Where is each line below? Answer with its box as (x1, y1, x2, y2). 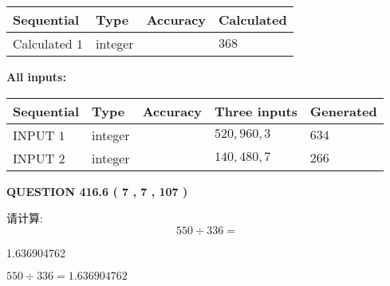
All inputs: (6, 69, 66, 84)
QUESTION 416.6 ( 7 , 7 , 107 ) (6, 182, 188, 199)
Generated (309, 101, 377, 120)
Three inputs (215, 101, 297, 120)
